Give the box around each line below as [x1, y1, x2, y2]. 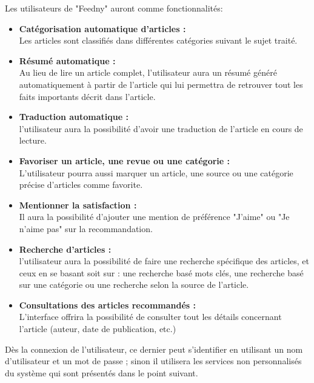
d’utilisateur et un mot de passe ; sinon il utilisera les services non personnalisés [5, 355, 302, 367]
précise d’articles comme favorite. [19, 178, 143, 191]
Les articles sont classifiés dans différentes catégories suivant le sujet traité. [19, 34, 298, 47]
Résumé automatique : [19, 54, 116, 67]
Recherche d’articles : [19, 242, 112, 255]
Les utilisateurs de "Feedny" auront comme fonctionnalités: [5, 2, 223, 14]
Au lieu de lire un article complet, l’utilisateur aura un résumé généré [19, 66, 277, 79]
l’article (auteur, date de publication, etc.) [19, 322, 176, 335]
